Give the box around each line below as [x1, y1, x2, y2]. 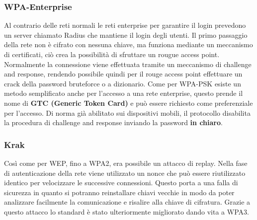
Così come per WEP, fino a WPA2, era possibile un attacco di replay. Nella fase [4, 157, 248, 168]
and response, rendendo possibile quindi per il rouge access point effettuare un [4, 69, 243, 79]
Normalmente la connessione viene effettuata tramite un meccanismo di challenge [4, 59, 252, 69]
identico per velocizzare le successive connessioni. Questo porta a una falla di [4, 177, 238, 188]
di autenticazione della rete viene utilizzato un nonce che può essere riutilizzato [4, 167, 246, 178]
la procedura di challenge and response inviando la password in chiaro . [4, 117, 223, 128]
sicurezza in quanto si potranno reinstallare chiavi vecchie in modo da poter [4, 187, 235, 197]
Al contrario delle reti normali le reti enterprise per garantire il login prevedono [4, 20, 246, 30]
